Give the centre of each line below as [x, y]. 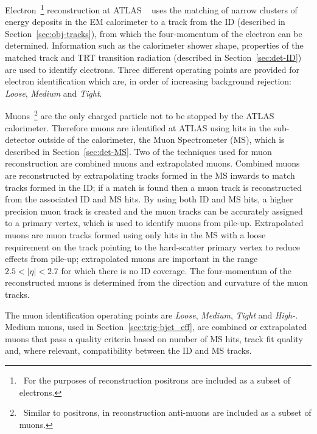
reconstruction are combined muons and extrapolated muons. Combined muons [152, 163]
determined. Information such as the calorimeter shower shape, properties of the [154, 45]
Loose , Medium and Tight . [54, 93]
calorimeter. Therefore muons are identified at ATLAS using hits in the [138, 127]
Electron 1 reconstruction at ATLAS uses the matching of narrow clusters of [151, 9]
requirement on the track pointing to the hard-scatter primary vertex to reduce [152, 246]
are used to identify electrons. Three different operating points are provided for [152, 69]
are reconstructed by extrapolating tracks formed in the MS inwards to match [150, 175]
